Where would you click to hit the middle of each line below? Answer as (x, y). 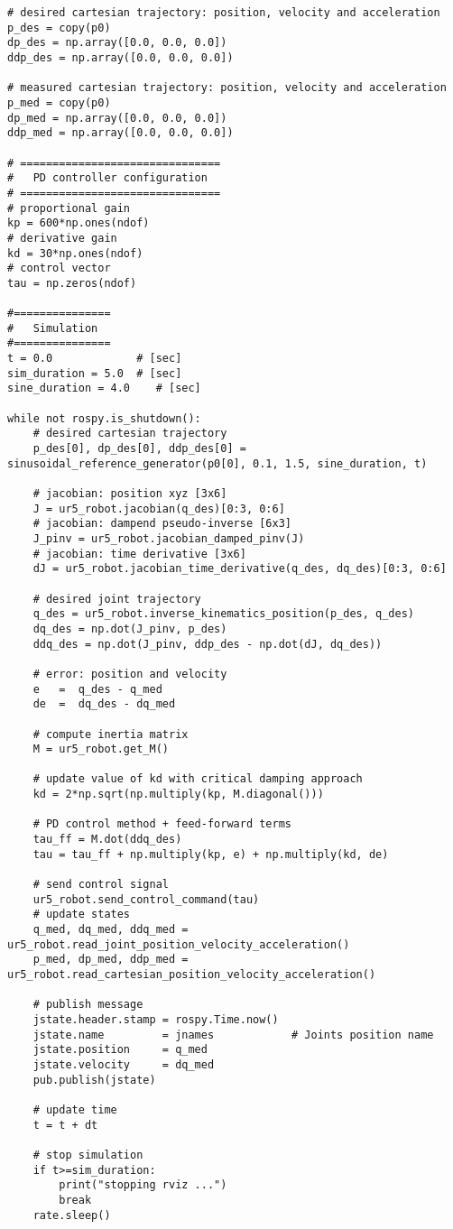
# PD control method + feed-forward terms (162, 824)
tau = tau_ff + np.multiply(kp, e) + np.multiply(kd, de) (211, 854)
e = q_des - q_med (97, 689)
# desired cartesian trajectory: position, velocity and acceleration (224, 13)
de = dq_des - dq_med (104, 704)
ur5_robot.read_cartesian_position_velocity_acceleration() (192, 975)
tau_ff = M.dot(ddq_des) (107, 840)
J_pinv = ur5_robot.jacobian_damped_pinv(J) (169, 538)
